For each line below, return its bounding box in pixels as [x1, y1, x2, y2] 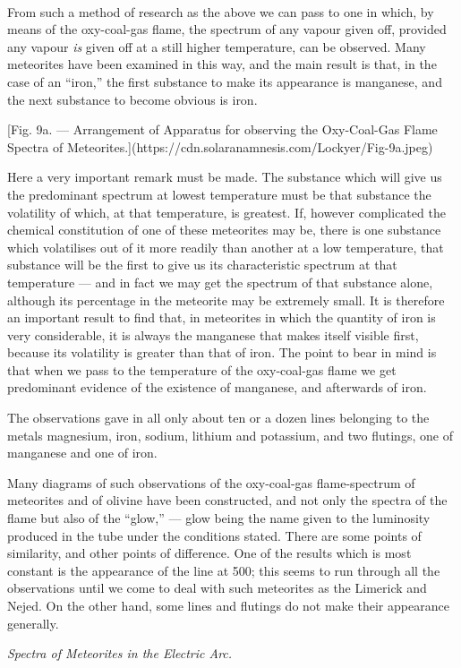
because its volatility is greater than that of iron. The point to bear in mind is [7, 343, 437, 362]
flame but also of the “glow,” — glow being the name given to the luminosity [7, 509, 431, 527]
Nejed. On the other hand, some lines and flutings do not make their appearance [7, 596, 449, 614]
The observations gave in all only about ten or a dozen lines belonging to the [7, 408, 430, 427]
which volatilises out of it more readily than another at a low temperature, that [7, 237, 444, 256]
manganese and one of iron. [7, 443, 158, 462]
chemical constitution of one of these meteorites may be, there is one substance [7, 220, 441, 239]
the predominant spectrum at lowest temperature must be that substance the [7, 184, 431, 203]
